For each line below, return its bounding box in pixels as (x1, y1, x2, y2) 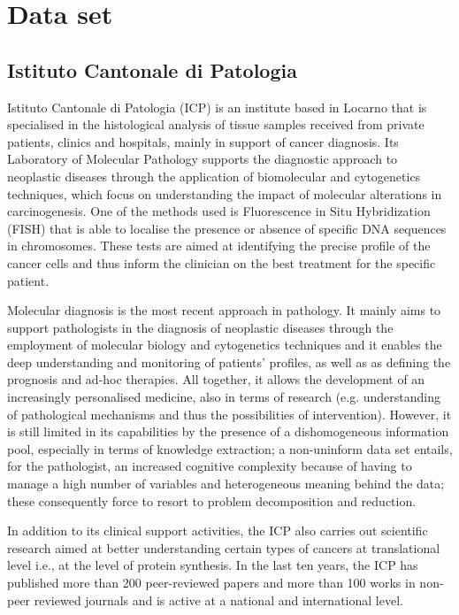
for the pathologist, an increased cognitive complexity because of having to (7, 457, 412, 475)
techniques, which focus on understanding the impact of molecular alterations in (7, 184, 442, 203)
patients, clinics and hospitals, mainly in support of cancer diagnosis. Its (7, 132, 399, 150)
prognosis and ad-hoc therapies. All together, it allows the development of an (7, 370, 425, 388)
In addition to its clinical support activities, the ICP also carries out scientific (7, 521, 428, 540)
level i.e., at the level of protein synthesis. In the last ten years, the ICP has (7, 556, 418, 574)
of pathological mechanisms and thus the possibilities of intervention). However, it (7, 404, 452, 423)
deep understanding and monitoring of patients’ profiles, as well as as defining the (7, 352, 451, 371)
